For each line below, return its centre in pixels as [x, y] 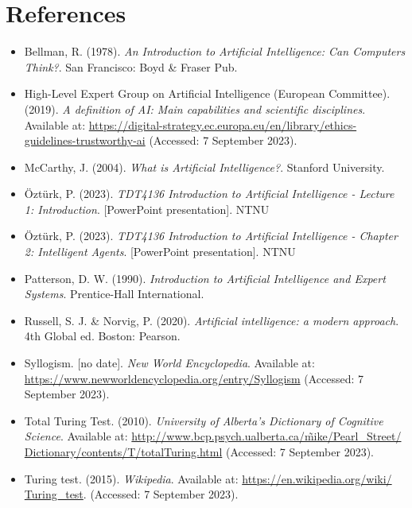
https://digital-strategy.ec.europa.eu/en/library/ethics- [223, 124]
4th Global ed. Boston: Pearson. [102, 336]
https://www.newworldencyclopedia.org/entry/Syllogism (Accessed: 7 [194, 378]
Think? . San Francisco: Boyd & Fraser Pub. [131, 66]
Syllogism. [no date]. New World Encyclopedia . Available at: [169, 363]
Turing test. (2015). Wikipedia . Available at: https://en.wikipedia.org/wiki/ [208, 478]
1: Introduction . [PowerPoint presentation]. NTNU [147, 209]
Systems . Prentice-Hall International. [114, 294]
